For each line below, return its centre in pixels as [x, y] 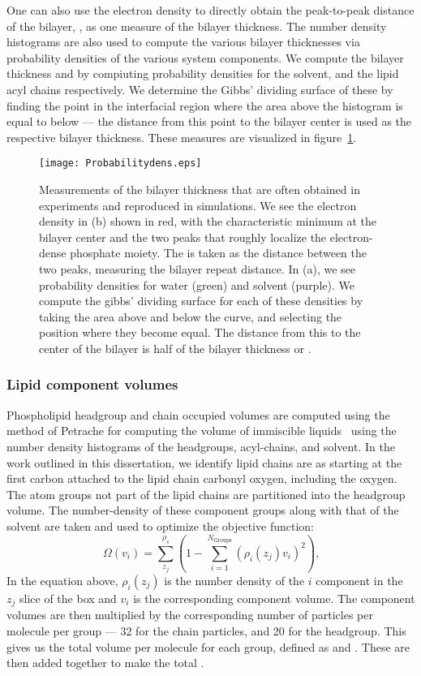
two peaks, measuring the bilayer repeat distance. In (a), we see [198, 268]
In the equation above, [62, 580]
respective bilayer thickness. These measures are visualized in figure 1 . [182, 137]
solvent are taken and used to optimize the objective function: [160, 525]
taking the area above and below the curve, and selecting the [191, 316]
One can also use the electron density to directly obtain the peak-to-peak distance [210, 10]
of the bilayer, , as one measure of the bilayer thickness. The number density [197, 26]
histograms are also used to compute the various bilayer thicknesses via [183, 42]
